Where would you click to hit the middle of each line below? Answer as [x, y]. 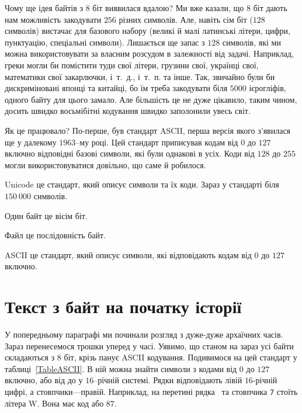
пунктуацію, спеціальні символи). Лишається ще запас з [105, 42]
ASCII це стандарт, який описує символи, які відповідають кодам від [128, 254]
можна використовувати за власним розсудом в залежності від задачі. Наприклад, [150, 53]
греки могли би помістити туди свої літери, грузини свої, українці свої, [132, 65]
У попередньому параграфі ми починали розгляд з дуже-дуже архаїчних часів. [144, 334]
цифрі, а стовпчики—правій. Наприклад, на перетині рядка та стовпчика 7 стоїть [151, 391]
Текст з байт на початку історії [123, 306]
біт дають [270, 8]
